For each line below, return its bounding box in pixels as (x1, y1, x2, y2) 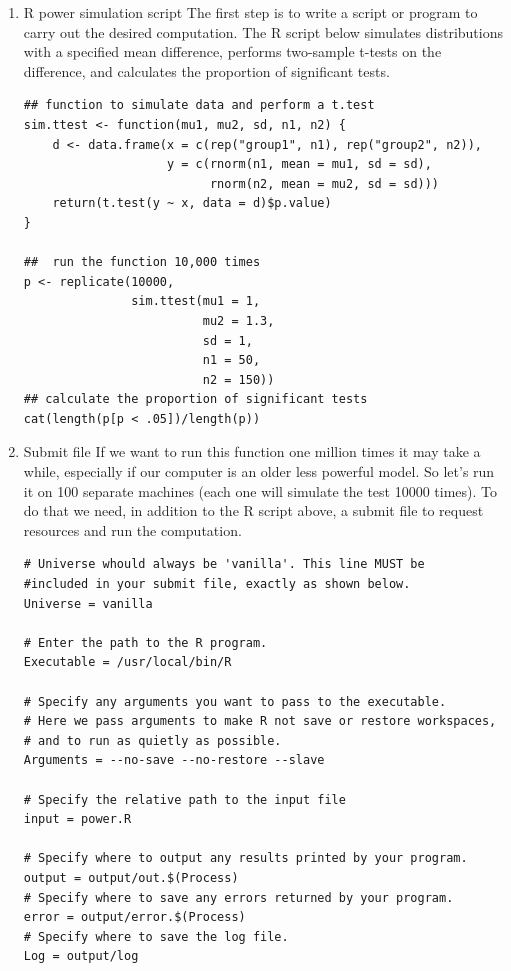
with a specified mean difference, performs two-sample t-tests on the (23, 41, 442, 62)
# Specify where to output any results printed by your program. (23, 851, 468, 866)
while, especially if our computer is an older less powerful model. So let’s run (23, 461, 495, 482)
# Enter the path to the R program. (23, 635, 268, 650)
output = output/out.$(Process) (23, 870, 239, 885)
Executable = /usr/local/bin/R (23, 655, 232, 670)
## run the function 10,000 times (23, 255, 261, 270)
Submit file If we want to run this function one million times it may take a (23, 441, 481, 462)
